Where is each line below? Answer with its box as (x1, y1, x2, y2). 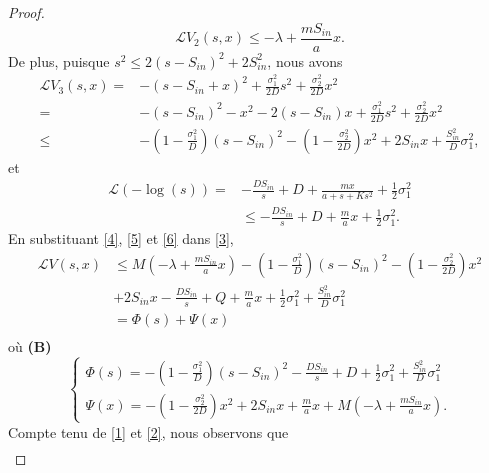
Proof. (8, 2, 45, 22)
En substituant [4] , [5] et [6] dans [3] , (8, 228, 234, 249)
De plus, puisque (8, 50, 110, 71)
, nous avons (267, 50, 343, 71)
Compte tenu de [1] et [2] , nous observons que (8, 421, 289, 442)
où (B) (8, 335, 52, 356)
